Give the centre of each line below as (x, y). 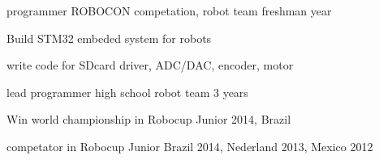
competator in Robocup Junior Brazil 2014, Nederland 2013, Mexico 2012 (190, 146)
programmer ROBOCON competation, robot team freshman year (169, 11)
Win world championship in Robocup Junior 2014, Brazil (149, 119)
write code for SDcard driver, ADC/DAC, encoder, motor (150, 65)
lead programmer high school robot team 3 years (127, 92)
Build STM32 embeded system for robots (109, 38)
